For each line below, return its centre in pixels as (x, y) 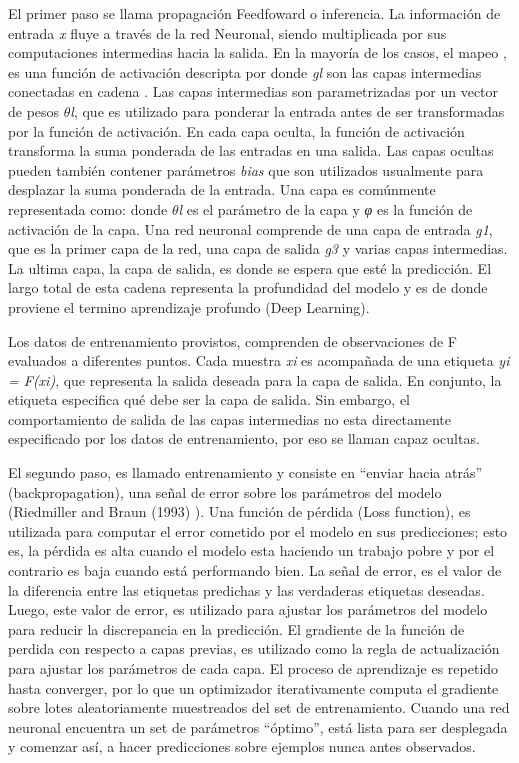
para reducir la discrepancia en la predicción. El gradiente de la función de (236, 628)
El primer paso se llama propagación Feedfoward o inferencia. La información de (254, 13)
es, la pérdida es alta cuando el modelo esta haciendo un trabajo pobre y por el (251, 550)
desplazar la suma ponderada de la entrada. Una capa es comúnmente (222, 189)
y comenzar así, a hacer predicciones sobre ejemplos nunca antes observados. (242, 746)
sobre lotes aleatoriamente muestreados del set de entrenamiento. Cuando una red (259, 707)
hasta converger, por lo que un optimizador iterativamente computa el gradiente (253, 687)
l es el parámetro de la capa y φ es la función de (325, 208)
